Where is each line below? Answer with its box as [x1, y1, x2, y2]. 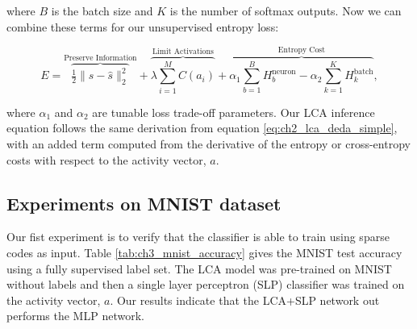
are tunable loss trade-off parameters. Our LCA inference [92, 103, 375, 120]
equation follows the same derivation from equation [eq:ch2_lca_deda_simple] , [6, 119, 398, 136]
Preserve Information [64, 54, 137, 63]
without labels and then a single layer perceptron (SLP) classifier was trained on [6, 276, 405, 293]
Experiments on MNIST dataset [6, 190, 281, 215]
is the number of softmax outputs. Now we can [169, 2, 402, 19]
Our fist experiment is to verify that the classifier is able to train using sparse [6, 228, 390, 245]
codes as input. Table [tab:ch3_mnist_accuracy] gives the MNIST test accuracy [6, 244, 402, 260]
